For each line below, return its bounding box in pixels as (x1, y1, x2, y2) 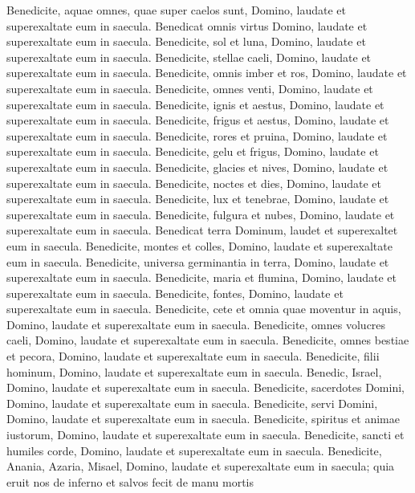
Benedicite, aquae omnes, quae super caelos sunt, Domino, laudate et (6, 2, 347, 18)
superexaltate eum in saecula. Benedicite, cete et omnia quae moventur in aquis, (6, 300, 401, 317)
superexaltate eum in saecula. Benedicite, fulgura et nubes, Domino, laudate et (6, 206, 395, 222)
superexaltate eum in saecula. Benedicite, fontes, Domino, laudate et (6, 284, 344, 301)
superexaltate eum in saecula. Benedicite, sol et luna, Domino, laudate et (6, 33, 366, 50)
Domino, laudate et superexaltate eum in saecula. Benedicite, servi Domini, (6, 394, 378, 411)
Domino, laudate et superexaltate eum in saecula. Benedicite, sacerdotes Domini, (6, 379, 405, 396)
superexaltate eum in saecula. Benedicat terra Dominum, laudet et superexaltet (6, 222, 398, 238)
